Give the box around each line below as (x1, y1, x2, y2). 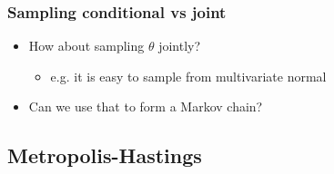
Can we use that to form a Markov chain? (28, 97, 263, 116)
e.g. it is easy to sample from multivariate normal (50, 66, 327, 85)
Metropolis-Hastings (7, 141, 202, 169)
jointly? (158, 36, 201, 55)
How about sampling (28, 36, 145, 55)
